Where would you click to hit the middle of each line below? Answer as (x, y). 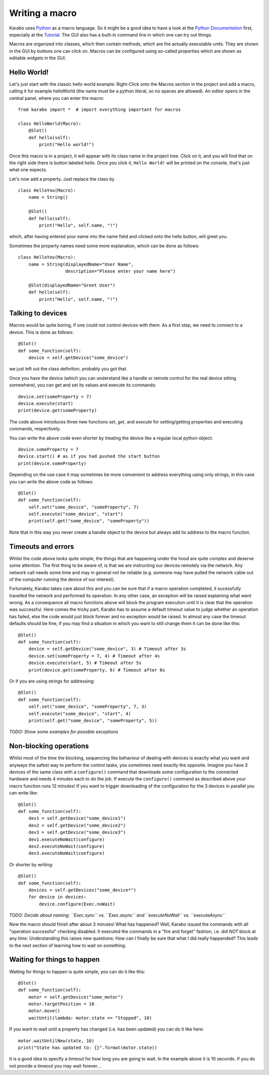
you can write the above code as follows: (51, 481)
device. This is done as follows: (42, 332)
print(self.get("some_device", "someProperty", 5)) (93, 720)
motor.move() (44, 1011)
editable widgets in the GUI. (38, 58)
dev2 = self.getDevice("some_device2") (77, 825)
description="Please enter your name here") (120, 271)
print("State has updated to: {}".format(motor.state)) (88, 1048)
